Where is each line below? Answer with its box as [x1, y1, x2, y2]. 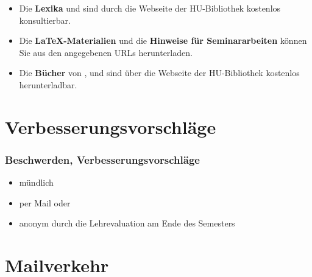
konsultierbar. [19, 13, 71, 26]
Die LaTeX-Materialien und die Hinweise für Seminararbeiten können [19, 34, 307, 47]
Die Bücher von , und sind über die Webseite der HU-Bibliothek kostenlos [19, 66, 300, 79]
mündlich [19, 176, 54, 189]
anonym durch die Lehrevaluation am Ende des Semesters [19, 217, 235, 230]
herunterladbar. [19, 78, 77, 91]
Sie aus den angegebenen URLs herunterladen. [19, 46, 193, 58]
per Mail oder [19, 196, 71, 209]
